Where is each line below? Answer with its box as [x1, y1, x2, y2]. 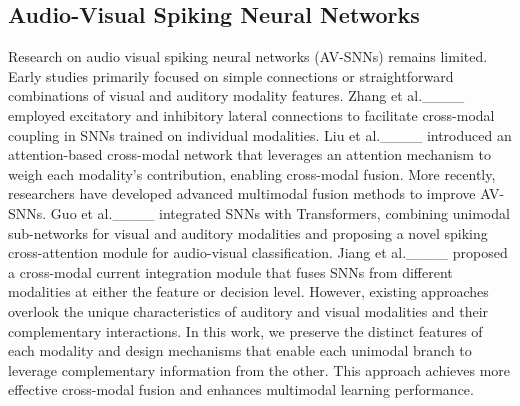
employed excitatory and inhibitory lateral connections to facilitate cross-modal [8, 104, 495, 125]
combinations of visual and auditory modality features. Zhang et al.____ [8, 85, 465, 106]
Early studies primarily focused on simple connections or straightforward [8, 65, 454, 86]
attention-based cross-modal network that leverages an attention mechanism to [8, 144, 492, 165]
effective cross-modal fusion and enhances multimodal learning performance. [8, 379, 474, 400]
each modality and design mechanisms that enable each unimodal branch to [8, 340, 472, 361]
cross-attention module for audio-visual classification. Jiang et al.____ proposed [8, 242, 508, 263]
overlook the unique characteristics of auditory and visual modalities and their [8, 300, 489, 321]
